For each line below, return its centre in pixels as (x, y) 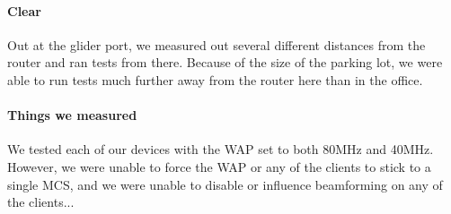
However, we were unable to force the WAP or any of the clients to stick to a (219, 166)
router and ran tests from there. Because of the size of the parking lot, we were (225, 62)
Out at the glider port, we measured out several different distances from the (217, 44)
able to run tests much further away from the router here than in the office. (215, 79)
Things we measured (72, 115)
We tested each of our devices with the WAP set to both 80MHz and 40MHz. (221, 149)
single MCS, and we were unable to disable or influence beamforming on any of (225, 184)
